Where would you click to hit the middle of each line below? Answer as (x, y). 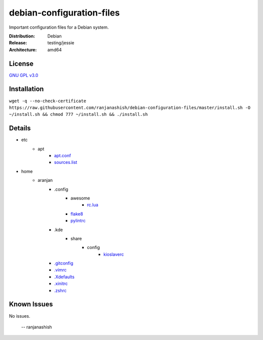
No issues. (19, 316)
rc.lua (93, 205)
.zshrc (60, 290)
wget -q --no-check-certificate (47, 101)
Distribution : (22, 36)
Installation (26, 89)
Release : (18, 43)
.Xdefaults (65, 277)
